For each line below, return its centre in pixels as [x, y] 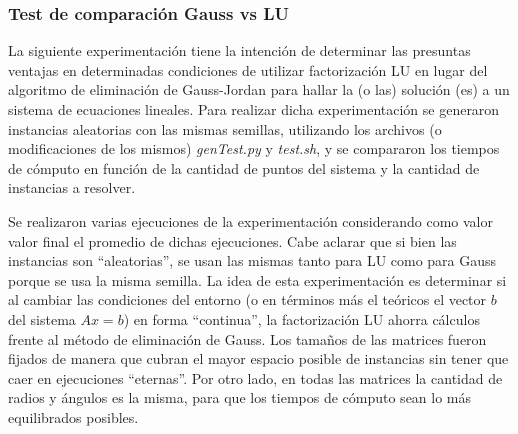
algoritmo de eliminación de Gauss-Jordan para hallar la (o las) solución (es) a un [259, 89]
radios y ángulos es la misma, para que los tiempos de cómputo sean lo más [240, 397]
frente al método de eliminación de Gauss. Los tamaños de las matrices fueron [247, 338]
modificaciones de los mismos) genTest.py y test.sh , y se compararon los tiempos [254, 148]
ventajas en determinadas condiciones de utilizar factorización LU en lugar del [248, 69]
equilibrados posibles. [73, 416]
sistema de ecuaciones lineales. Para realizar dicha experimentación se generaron [254, 109]
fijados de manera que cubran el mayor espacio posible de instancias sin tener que [258, 358]
